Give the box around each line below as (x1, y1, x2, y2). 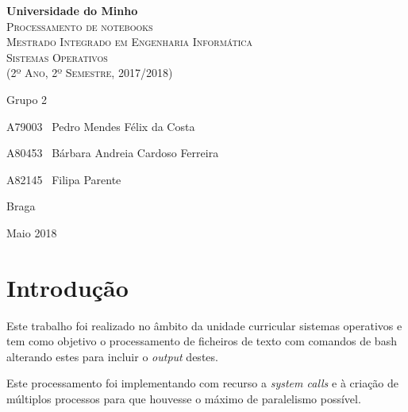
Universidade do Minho (6, 2, 138, 18)
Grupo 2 (6, 90, 48, 107)
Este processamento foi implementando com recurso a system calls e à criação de (6, 375, 399, 391)
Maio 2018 (6, 224, 57, 241)
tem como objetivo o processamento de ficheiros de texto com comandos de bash (6, 333, 397, 349)
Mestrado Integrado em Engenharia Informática (6, 33, 253, 50)
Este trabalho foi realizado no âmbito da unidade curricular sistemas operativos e (6, 317, 402, 333)
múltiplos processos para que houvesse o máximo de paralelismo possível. (6, 391, 361, 407)
